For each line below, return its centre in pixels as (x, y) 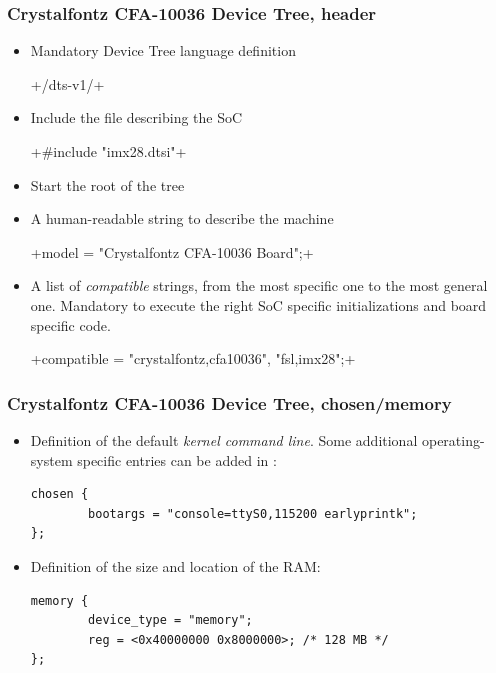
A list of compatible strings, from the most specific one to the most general (259, 285)
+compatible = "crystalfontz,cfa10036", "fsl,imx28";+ (193, 358)
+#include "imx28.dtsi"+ (108, 151)
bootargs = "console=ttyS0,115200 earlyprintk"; (253, 513)
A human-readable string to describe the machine (182, 218)
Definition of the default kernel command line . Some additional (224, 439)
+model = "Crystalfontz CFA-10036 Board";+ (172, 251)
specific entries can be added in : (177, 459)
